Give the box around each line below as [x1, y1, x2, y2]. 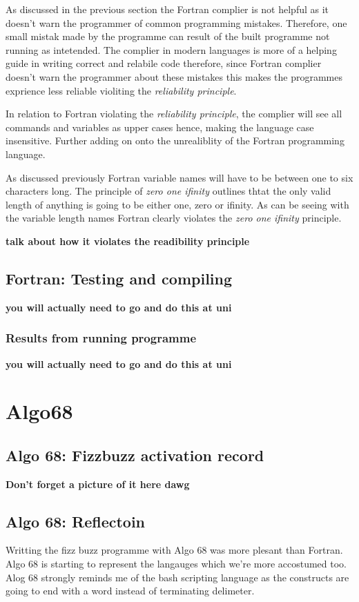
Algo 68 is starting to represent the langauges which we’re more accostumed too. [6, 556, 347, 571]
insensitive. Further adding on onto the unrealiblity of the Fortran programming [6, 133, 345, 148]
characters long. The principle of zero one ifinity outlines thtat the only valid [6, 184, 331, 198]
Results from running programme [6, 329, 197, 347]
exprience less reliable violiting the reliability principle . [6, 83, 237, 97]
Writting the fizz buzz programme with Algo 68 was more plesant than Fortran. [6, 543, 343, 557]
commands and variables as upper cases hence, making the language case [6, 119, 314, 134]
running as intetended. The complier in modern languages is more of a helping [6, 42, 337, 57]
